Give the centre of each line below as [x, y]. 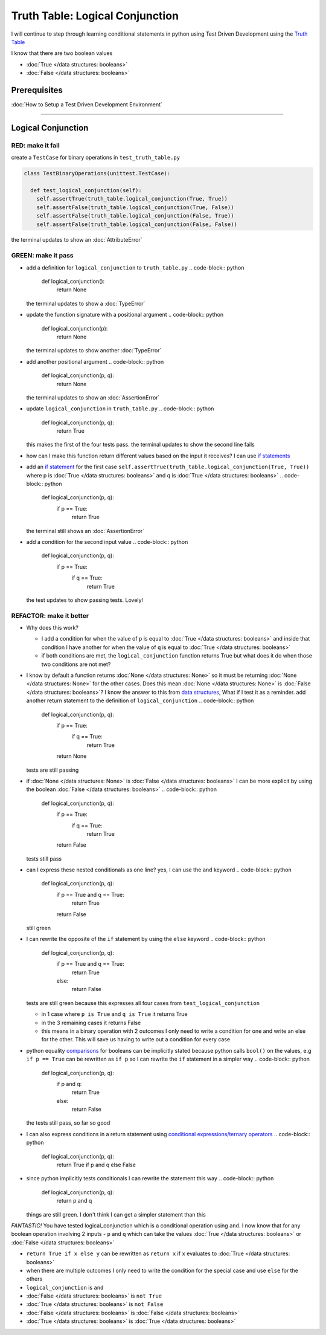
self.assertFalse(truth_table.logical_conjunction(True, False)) [135, 207]
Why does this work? [52, 628]
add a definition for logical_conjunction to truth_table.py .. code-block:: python [135, 267]
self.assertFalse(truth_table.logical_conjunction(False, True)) [135, 216]
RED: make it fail [35, 145]
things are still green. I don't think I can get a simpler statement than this [116, 1214]
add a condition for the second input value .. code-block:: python [107, 542]
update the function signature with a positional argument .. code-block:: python [125, 315]
